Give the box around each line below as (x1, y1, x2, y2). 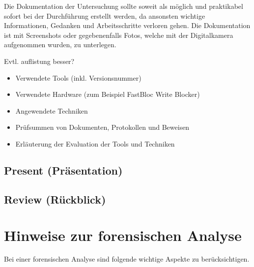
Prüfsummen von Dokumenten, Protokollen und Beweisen (15, 122, 190, 132)
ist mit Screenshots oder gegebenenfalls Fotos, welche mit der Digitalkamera (4, 30, 233, 40)
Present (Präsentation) (4, 162, 123, 178)
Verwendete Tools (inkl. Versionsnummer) (15, 72, 141, 83)
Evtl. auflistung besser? (4, 56, 75, 66)
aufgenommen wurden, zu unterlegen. (4, 39, 116, 50)
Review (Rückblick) (4, 191, 106, 207)
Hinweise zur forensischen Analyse (4, 225, 242, 245)
